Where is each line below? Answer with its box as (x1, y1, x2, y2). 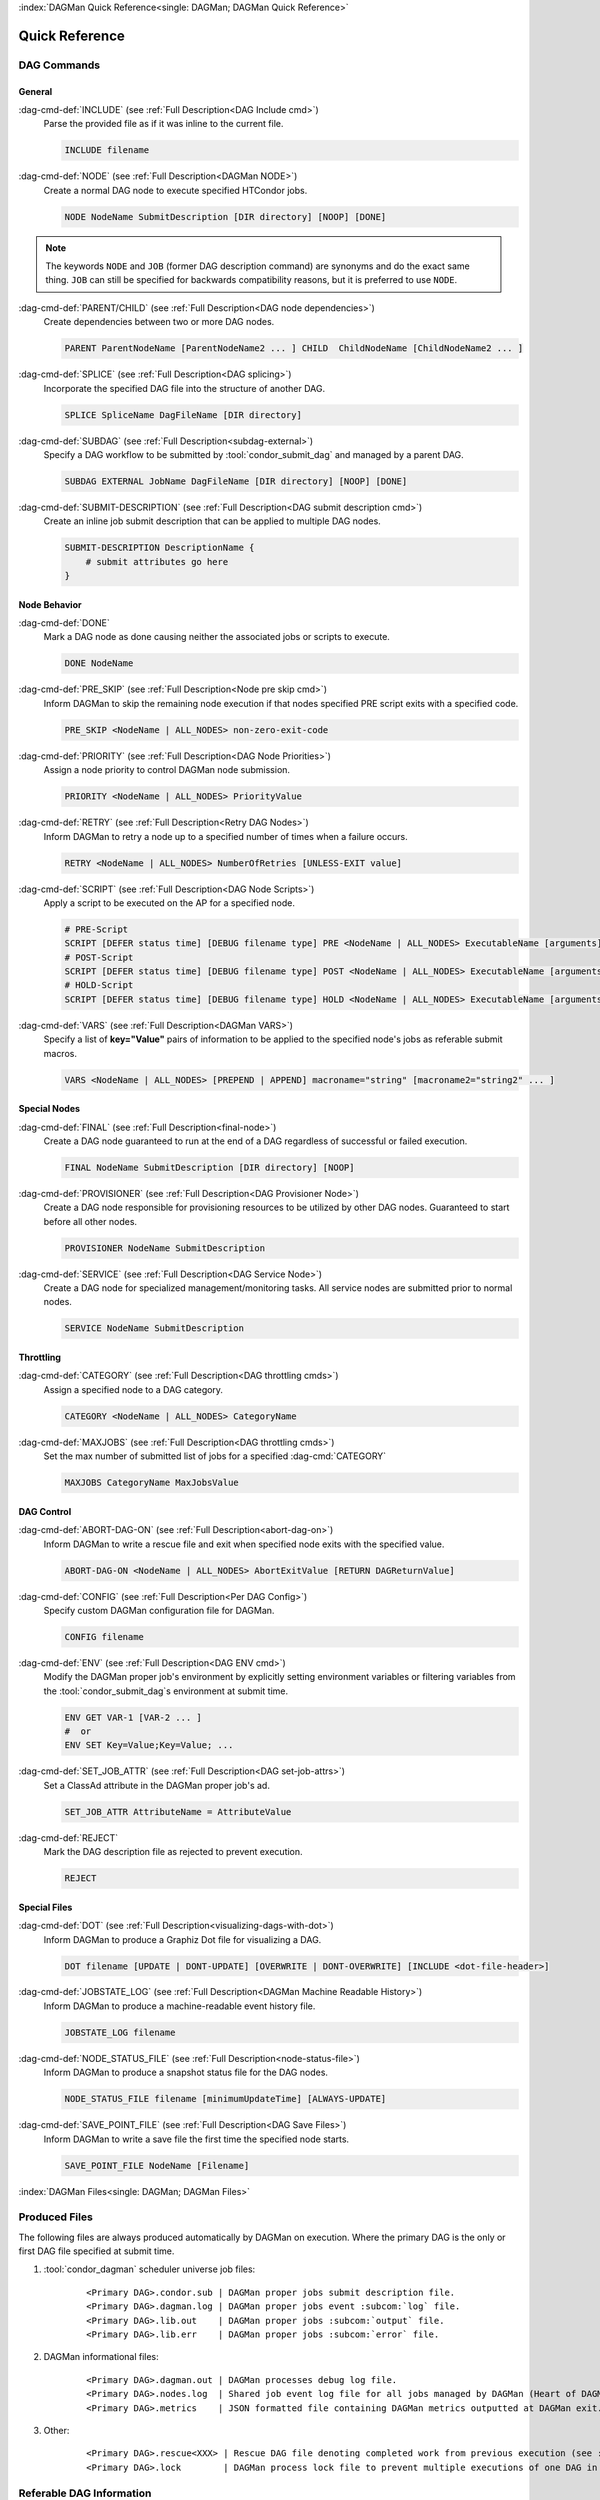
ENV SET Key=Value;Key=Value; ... (64, 1740, 234, 1751)
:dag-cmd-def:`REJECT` (18, 1831, 119, 1844)
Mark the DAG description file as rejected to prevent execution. (43, 1846, 304, 1858)
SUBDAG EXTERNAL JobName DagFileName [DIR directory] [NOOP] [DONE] (64, 475, 408, 487)
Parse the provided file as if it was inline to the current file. (43, 118, 284, 130)
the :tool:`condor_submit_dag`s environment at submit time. (43, 1685, 289, 1697)
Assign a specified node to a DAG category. (43, 1383, 224, 1395)
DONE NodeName (64, 658, 134, 669)
